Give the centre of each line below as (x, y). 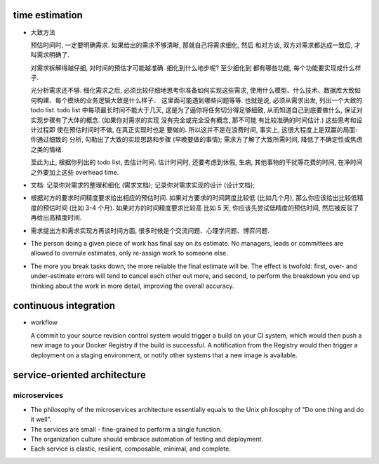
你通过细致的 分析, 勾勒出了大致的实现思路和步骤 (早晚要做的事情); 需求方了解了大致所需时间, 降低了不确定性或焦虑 (197, 140)
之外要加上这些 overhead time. (75, 172)
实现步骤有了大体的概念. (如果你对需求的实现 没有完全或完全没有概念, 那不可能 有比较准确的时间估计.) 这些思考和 (193, 120)
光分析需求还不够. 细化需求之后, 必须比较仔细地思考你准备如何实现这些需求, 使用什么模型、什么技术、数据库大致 (192, 91)
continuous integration (64, 306)
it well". (41, 419)
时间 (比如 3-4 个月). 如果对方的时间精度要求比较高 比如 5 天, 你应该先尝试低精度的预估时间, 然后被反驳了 (207, 208)
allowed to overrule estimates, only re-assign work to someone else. (129, 253)
